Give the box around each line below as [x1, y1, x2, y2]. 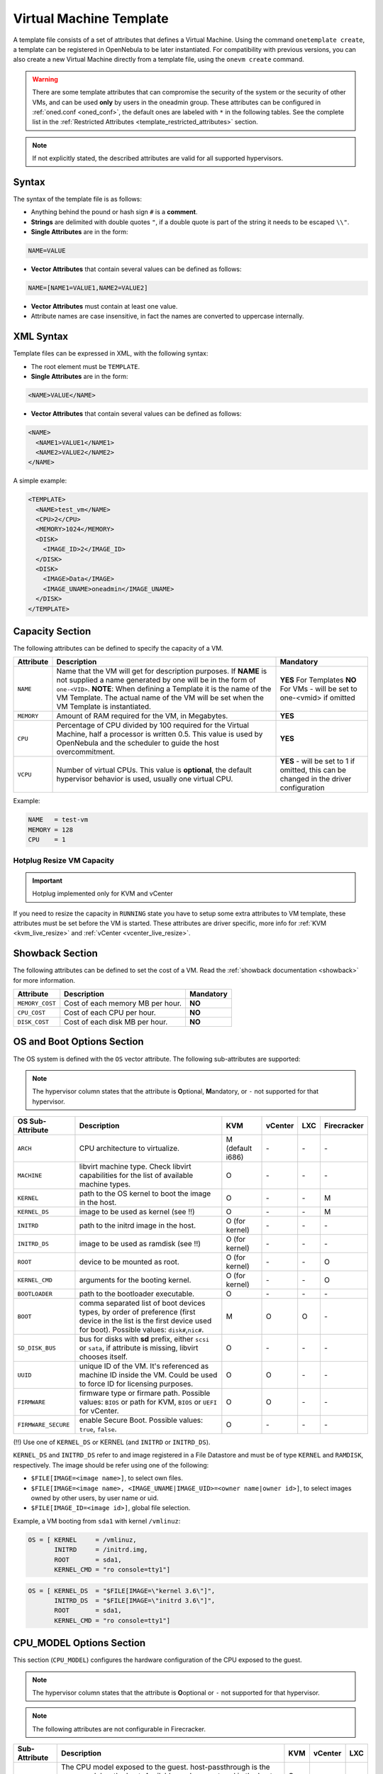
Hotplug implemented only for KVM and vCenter [32, 889, 173, 898]
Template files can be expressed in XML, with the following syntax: [13, 349, 209, 358]
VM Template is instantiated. [56, 702, 152, 712]
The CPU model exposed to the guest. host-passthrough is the [60, 1762, 270, 1772]
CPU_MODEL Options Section [13, 1637, 146, 1649]
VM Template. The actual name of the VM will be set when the [56, 693, 264, 703]
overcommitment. [56, 747, 116, 757]
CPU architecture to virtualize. [79, 1143, 180, 1153]
